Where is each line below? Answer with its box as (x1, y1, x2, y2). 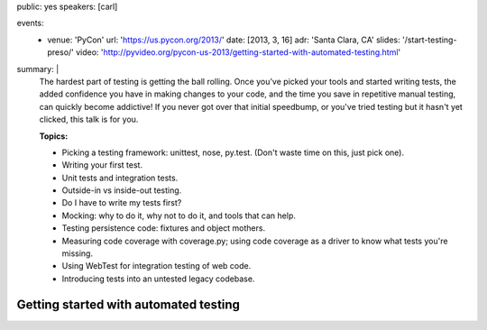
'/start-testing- (401, 34, 457, 45)
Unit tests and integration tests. (61, 172, 179, 183)
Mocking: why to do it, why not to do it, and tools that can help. (61, 210, 297, 221)
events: (16, 18, 44, 29)
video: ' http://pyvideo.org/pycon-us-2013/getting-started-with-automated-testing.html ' (75, 47, 401, 58)
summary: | (16, 63, 60, 74)
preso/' (47, 47, 74, 58)
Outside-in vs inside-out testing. (61, 185, 182, 196)
